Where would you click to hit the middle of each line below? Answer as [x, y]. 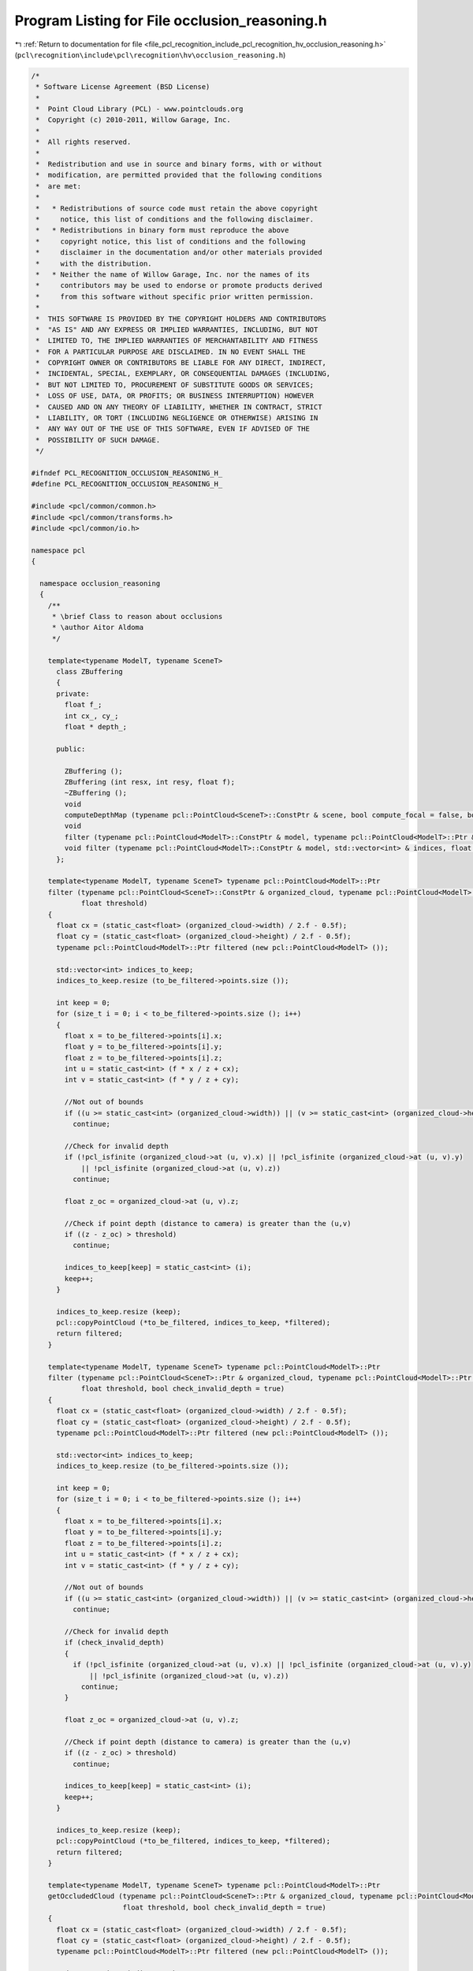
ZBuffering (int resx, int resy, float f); [150, 782]
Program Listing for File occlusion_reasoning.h [171, 20]
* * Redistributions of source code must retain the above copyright [177, 208]
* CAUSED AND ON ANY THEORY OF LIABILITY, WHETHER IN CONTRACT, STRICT [179, 407]
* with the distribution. [94, 263]
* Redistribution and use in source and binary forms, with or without [179, 164]
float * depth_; [96, 727]
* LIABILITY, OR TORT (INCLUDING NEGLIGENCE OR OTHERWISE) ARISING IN [177, 418]
